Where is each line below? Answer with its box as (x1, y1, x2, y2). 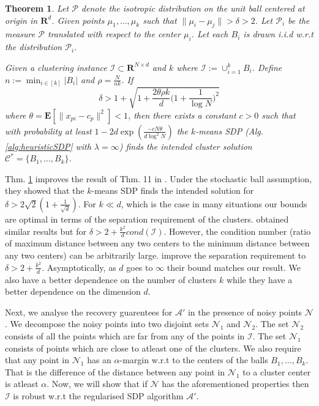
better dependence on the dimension (5, 285, 141, 298)
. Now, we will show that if (47, 377, 148, 390)
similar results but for (5, 224, 86, 237)
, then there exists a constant (127, 108, 236, 121)
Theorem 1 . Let (5, 2, 69, 14)
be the (288, 13, 310, 26)
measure (5, 28, 36, 40)
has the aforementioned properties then (162, 377, 309, 390)
